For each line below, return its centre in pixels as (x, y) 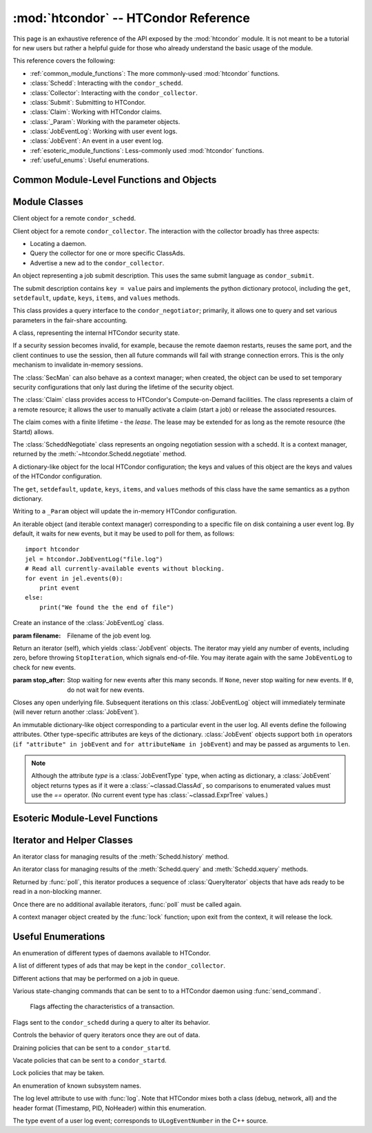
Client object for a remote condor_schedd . (74, 218)
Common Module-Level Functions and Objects (115, 180)
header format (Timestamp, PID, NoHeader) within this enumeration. (110, 1108)
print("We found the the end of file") (106, 607)
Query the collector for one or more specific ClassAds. (107, 253)
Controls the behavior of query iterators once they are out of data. (106, 1035)
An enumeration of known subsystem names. (77, 1085)
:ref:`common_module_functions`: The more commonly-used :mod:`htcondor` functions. (155, 73)
